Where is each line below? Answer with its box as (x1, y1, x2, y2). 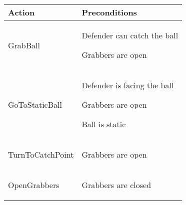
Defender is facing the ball (81, 79, 174, 91)
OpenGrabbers (8, 179, 59, 191)
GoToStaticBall (8, 99, 62, 110)
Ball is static (81, 118, 126, 130)
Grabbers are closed (81, 179, 151, 191)
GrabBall (8, 39, 40, 51)
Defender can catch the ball (81, 29, 178, 41)
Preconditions (81, 6, 137, 18)
